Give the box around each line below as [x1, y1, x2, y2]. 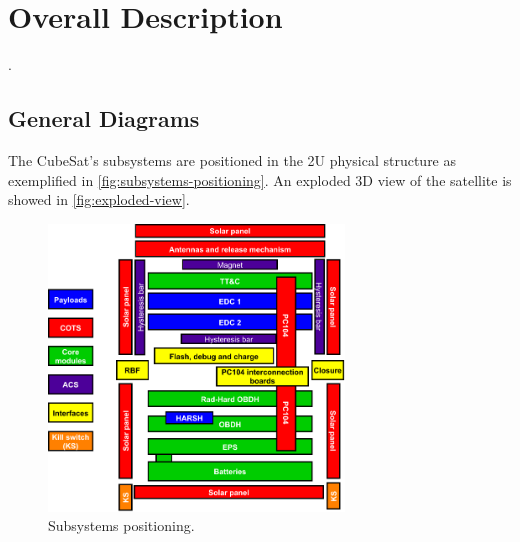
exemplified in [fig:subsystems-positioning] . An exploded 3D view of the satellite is [8, 169, 512, 190]
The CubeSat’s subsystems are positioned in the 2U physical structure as [8, 149, 457, 170]
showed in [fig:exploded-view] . [8, 189, 190, 210]
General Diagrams [8, 103, 200, 134]
